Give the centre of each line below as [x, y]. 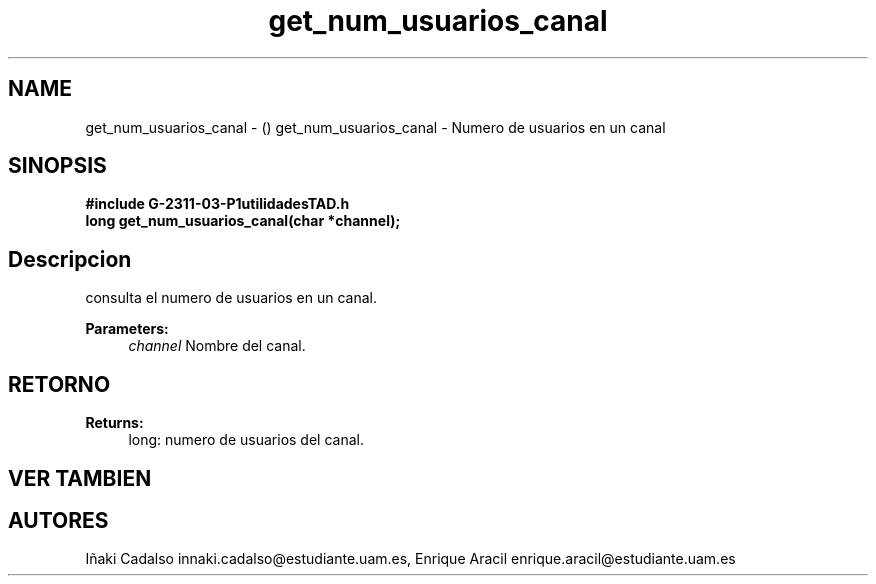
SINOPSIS [57, 166]
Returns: [114, 423]
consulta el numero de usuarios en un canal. [231, 298]
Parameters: [127, 329]
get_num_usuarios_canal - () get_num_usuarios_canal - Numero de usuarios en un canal [375, 127]
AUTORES [58, 520]
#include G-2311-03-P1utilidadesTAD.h [217, 204]
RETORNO [59, 384]
